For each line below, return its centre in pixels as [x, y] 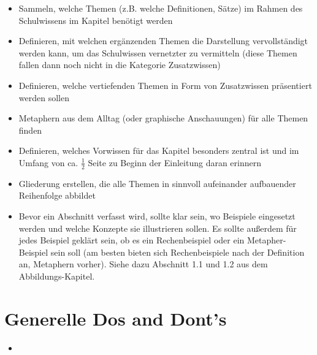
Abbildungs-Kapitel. [57, 276]
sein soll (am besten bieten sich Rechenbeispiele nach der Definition [178, 252]
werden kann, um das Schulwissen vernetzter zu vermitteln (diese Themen [158, 52]
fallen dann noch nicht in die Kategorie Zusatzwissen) [120, 65]
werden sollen [44, 97]
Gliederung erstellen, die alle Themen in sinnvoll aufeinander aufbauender [157, 183]
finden [30, 130]
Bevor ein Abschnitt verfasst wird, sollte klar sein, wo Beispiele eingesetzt [157, 216]
